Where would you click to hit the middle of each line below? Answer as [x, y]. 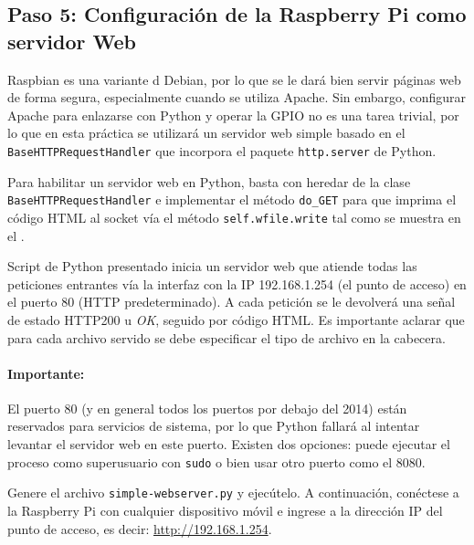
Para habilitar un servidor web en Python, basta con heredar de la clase [209, 181]
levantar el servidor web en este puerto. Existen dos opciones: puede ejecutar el [229, 444]
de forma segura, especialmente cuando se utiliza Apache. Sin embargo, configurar [237, 97]
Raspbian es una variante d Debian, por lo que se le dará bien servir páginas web [234, 79]
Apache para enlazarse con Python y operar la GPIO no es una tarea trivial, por [233, 115]
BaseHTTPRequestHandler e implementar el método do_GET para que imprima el [232, 199]
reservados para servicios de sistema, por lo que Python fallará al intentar [214, 426]
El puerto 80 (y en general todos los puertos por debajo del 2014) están [207, 408]
